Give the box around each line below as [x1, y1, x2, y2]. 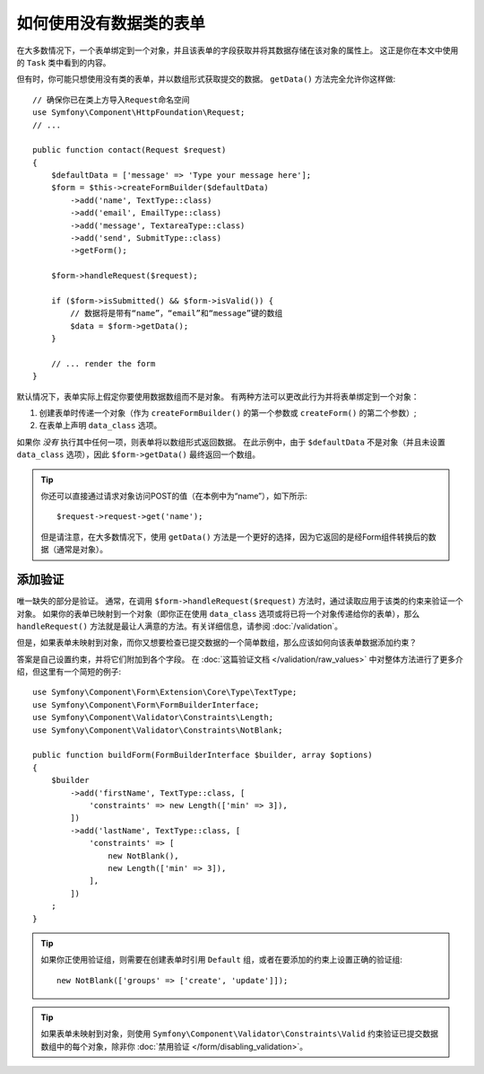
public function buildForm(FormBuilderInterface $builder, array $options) [32, 750, 373, 761]
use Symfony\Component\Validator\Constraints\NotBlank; [32, 725, 283, 735]
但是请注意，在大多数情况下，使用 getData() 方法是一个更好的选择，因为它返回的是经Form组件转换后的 [40, 531, 429, 542]
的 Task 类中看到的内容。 [16, 57, 111, 67]
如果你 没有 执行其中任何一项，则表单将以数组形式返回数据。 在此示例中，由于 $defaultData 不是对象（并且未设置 [16, 436, 445, 447]
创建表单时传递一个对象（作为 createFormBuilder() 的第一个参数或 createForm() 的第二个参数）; [39, 408, 417, 418]
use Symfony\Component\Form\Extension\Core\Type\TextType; [32, 687, 298, 698]
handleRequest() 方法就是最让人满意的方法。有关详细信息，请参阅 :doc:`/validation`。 [16, 621, 342, 631]
